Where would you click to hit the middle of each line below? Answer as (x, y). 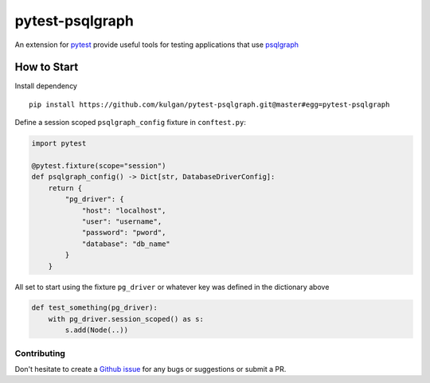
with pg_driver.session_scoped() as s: (126, 319)
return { (65, 188)
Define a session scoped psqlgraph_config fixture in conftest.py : (131, 123)
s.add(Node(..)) (97, 330)
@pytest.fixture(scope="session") (99, 166)
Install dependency (46, 86)
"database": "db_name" (126, 244)
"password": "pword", (124, 233)
